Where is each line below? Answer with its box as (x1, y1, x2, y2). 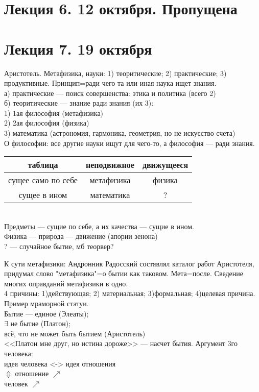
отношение (15, 368, 49, 379)
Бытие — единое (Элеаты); (4, 308, 89, 318)
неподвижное (85, 159, 134, 171)
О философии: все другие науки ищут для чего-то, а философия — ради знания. (4, 137, 255, 148)
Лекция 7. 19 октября (4, 38, 152, 59)
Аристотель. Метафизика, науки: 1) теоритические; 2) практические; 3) (4, 67, 227, 78)
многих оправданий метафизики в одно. (4, 278, 128, 288)
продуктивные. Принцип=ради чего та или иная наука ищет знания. (4, 78, 217, 88)
